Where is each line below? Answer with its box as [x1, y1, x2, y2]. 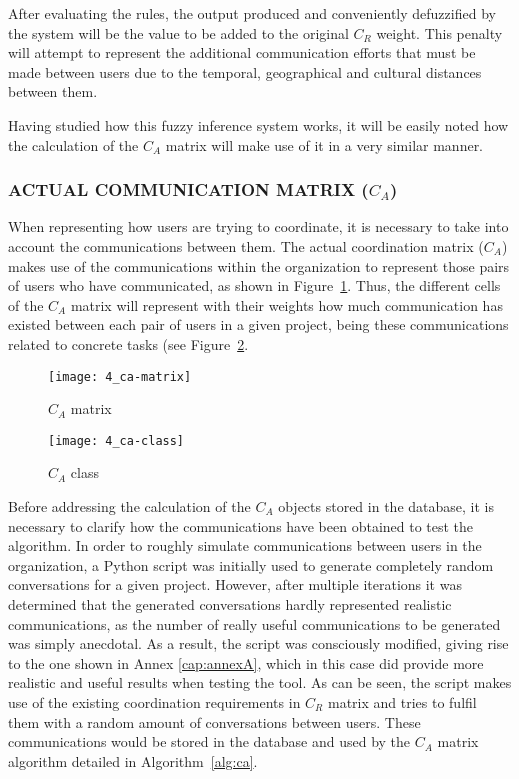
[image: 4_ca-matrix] [48, 369, 192, 384]
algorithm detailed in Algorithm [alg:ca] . [8, 750, 258, 771]
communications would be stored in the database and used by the [8, 731, 411, 752]
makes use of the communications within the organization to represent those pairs [8, 255, 510, 276]
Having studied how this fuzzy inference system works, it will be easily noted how [8, 114, 509, 135]
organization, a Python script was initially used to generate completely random [8, 554, 494, 575]
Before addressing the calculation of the [8, 496, 251, 517]
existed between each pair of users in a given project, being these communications [8, 314, 509, 335]
